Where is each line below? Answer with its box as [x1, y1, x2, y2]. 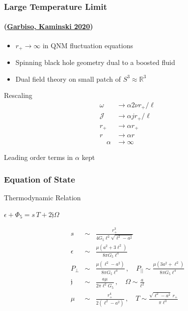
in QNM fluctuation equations [42, 40, 133, 50]
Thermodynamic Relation [4, 192, 81, 203]
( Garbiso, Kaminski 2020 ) [4, 21, 93, 31]
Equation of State [4, 173, 75, 185]
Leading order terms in [4, 152, 73, 162]
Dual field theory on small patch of [15, 73, 121, 84]
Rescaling [4, 90, 32, 100]
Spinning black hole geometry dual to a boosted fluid [15, 57, 175, 67]
